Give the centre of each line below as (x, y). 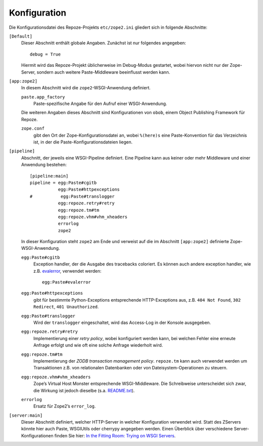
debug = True (45, 54)
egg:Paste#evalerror (66, 282)
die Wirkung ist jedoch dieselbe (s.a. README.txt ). (84, 390)
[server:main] (26, 415)
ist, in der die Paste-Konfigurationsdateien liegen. (83, 142)
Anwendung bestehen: (44, 165)
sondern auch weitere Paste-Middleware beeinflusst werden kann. (103, 72)
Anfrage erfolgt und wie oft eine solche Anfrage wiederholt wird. (98, 345)
